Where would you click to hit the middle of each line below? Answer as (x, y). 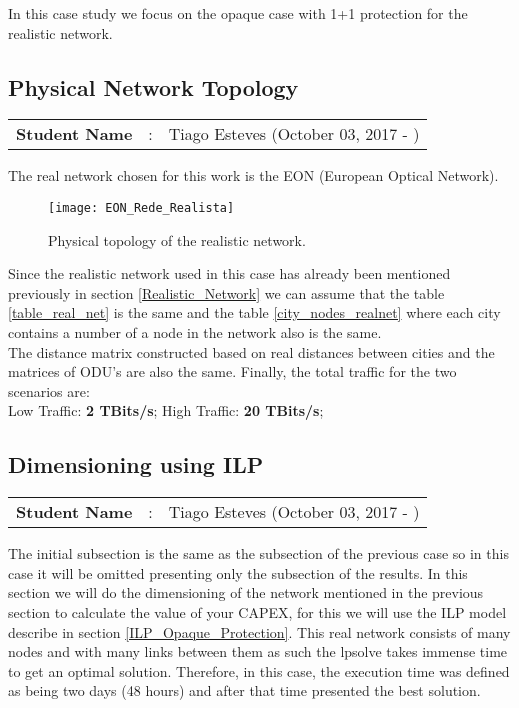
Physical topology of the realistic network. (177, 239)
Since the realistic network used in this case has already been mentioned (229, 273)
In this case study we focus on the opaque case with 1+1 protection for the (238, 13)
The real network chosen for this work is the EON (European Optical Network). (253, 175)
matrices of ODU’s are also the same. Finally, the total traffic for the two (232, 371)
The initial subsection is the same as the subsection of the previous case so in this (258, 553)
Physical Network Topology (153, 86)
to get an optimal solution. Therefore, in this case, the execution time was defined (259, 670)
